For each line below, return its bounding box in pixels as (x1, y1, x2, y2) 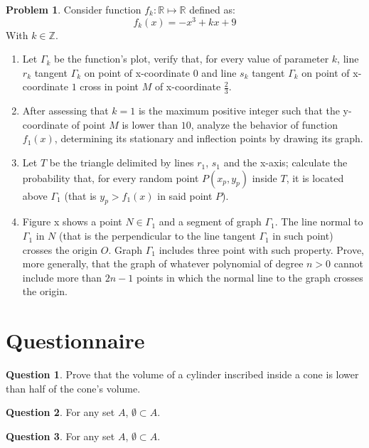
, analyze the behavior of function (191, 117, 338, 132)
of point (71, 117, 106, 132)
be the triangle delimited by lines (49, 155, 194, 170)
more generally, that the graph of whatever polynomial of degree (22, 256, 304, 271)
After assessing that (22, 103, 109, 118)
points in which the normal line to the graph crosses (136, 270, 363, 284)
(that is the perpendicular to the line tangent (59, 228, 256, 243)
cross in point (80, 79, 139, 94)
